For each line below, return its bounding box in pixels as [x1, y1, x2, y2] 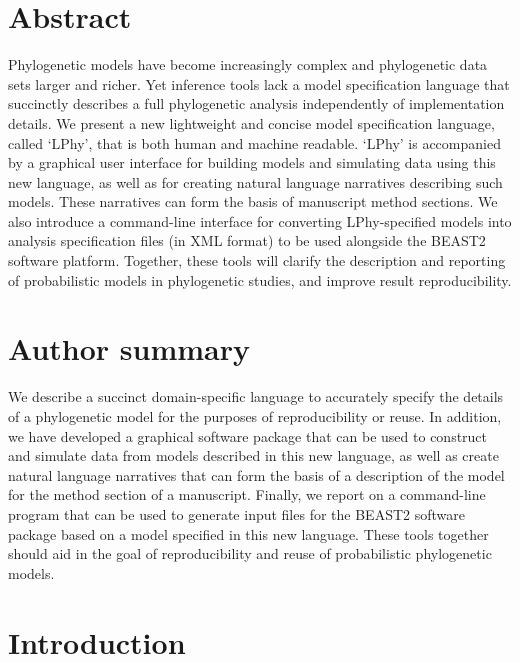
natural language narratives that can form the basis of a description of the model [8, 464, 505, 485]
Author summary [8, 328, 251, 369]
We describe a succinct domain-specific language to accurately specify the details [8, 386, 504, 407]
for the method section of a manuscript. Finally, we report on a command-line [8, 484, 486, 505]
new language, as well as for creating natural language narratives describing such [8, 171, 503, 192]
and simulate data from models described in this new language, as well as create [8, 445, 499, 466]
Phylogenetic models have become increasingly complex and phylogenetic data [8, 54, 488, 75]
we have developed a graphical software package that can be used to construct [8, 425, 488, 446]
